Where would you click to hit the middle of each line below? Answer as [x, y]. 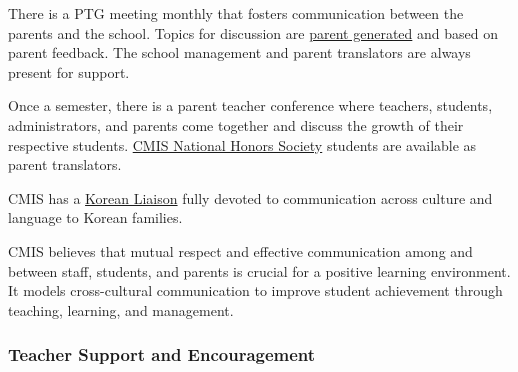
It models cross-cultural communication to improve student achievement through [255, 290]
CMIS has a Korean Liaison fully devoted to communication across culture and [250, 197]
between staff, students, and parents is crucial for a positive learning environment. [259, 270]
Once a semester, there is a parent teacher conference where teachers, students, [250, 105]
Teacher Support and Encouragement [162, 354]
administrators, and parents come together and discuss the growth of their [236, 124]
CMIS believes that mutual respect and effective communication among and [240, 250]
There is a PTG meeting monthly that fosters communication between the [236, 13]
